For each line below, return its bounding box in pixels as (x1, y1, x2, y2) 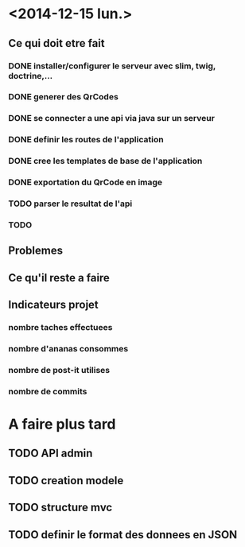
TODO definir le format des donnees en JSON (8, 528, 238, 541)
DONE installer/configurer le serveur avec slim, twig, (8, 60, 216, 72)
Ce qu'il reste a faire (8, 271, 110, 285)
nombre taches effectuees (8, 322, 113, 333)
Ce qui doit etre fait (8, 37, 105, 50)
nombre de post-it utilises (8, 364, 110, 375)
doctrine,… (8, 70, 53, 81)
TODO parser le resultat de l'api (8, 198, 133, 209)
